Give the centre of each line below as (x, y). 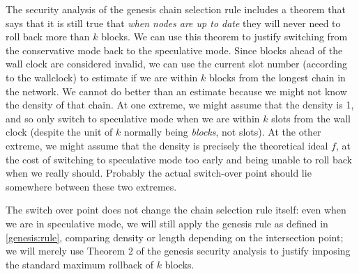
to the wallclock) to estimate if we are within (102, 77)
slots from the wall (311, 118)
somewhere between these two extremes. (91, 186)
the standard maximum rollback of (80, 264)
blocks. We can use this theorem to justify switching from (224, 37)
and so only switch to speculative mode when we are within (133, 118)
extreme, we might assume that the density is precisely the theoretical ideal (167, 145)
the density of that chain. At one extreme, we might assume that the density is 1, (180, 105)
